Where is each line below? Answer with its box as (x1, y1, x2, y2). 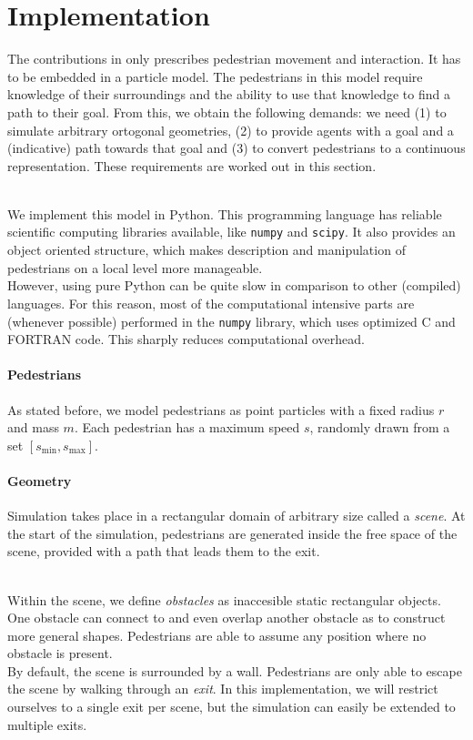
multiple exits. (7, 715, 87, 734)
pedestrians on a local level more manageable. (7, 258, 263, 277)
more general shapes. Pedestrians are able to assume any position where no (7, 625, 427, 644)
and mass (7, 418, 59, 437)
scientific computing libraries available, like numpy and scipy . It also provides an (7, 222, 456, 241)
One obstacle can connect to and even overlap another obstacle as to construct (7, 608, 446, 627)
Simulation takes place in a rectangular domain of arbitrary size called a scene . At (7, 506, 466, 525)
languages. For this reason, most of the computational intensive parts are (7, 293, 415, 312)
